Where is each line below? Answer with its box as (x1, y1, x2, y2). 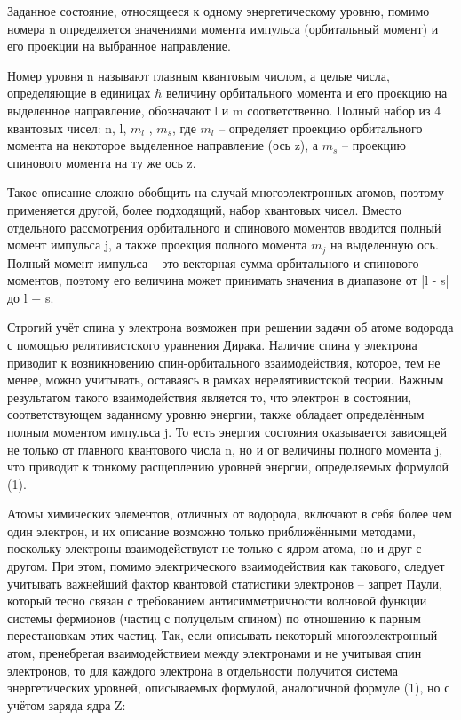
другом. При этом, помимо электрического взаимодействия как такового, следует (7, 557, 445, 575)
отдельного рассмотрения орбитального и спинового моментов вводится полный (7, 218, 441, 236)
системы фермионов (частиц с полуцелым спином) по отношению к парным (7, 608, 421, 627)
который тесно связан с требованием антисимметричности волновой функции (7, 591, 427, 610)
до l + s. (7, 288, 54, 306)
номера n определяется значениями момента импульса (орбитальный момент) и (7, 19, 439, 37)
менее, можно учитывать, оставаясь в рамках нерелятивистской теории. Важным (7, 370, 444, 389)
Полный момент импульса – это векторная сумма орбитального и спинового (7, 253, 419, 272)
